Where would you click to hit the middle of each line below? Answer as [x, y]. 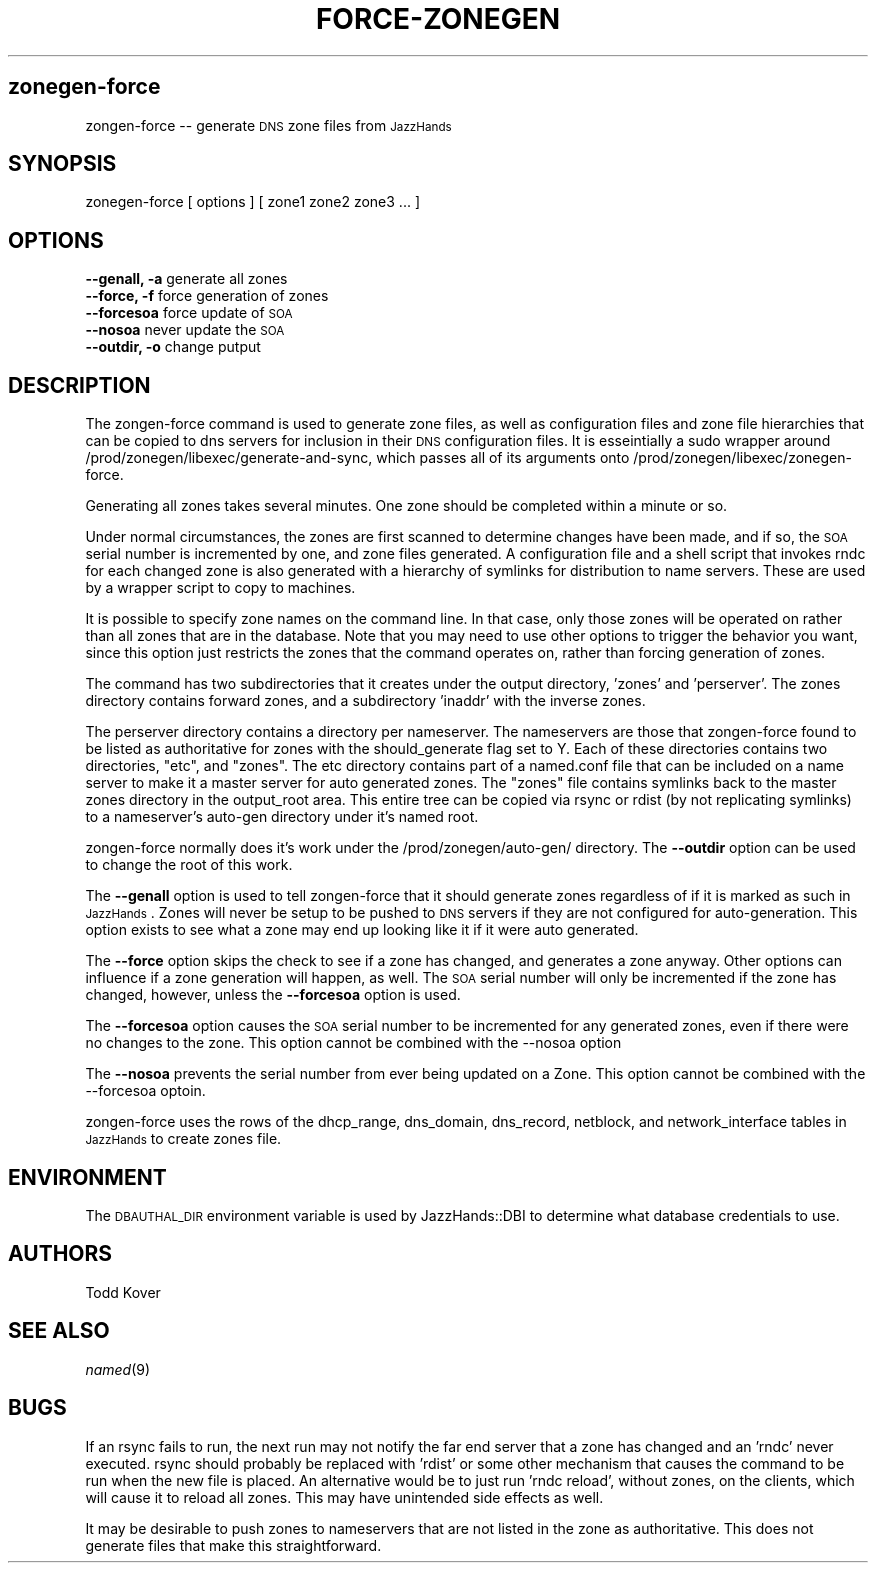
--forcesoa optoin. [145, 1091]
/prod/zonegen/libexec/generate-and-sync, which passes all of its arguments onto [357, 458]
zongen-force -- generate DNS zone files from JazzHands [268, 125]
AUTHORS [60, 1254]
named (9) [118, 1369]
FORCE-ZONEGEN [438, 19]
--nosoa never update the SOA [185, 330]
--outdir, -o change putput [173, 347]
